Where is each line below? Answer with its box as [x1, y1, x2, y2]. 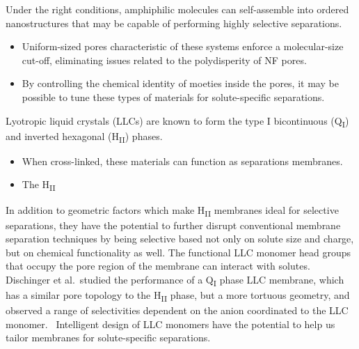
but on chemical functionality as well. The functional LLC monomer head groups [6, 245, 351, 259]
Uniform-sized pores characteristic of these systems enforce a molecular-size [22, 39, 344, 54]
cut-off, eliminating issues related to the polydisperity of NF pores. [22, 52, 307, 67]
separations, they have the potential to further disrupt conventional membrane [6, 217, 341, 232]
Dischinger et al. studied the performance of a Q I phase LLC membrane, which [6, 272, 344, 288]
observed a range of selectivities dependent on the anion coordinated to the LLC [6, 303, 349, 318]
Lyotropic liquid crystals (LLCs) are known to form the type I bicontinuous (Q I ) [6, 113, 349, 130]
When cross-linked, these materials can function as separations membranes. [22, 153, 343, 168]
